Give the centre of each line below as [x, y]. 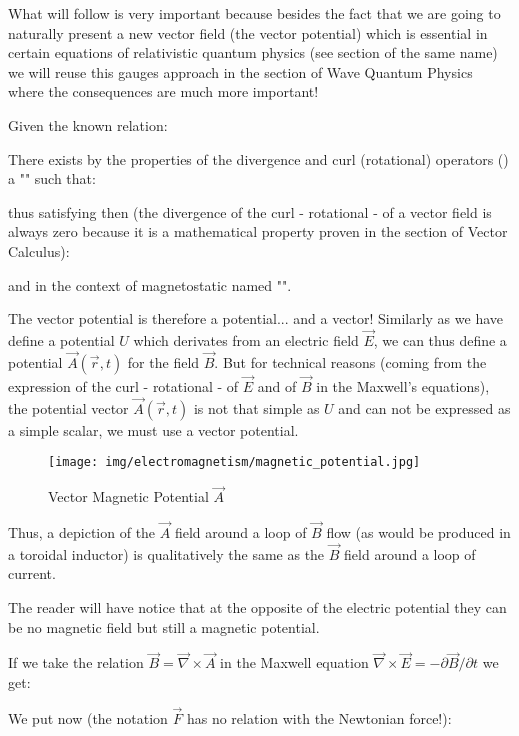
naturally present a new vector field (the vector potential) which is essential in [248, 32]
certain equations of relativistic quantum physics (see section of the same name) [253, 52]
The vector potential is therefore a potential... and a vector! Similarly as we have [255, 318]
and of [277, 385]
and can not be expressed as [424, 407]
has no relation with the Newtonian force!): [319, 717]
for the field [163, 361]
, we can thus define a [440, 339]
